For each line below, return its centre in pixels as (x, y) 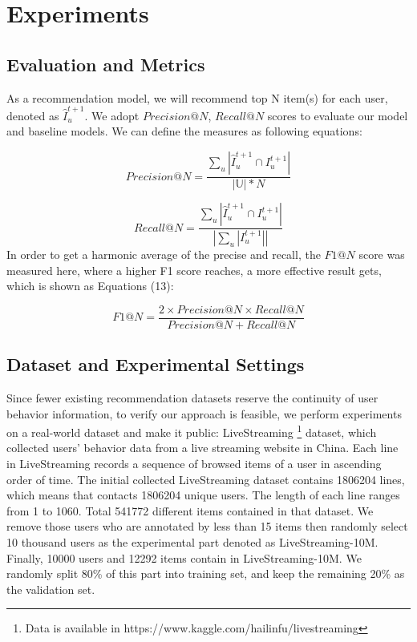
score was (382, 254)
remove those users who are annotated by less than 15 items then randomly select (207, 526)
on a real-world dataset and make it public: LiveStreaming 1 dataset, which (192, 431)
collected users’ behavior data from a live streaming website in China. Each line (202, 448)
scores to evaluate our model (338, 115)
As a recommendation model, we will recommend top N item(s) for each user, (197, 97)
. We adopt (112, 115)
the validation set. (51, 589)
